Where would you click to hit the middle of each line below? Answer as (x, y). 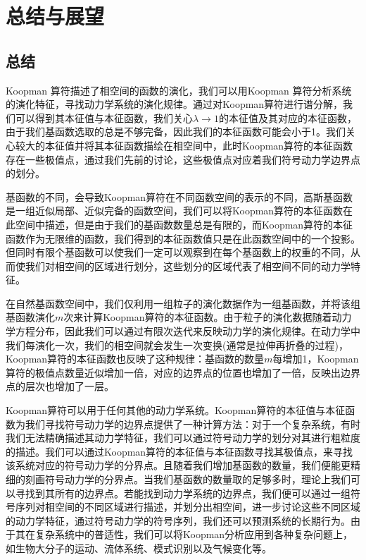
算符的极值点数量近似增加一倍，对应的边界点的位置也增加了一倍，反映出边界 (183, 372)
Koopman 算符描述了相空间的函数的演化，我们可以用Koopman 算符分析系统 (179, 90)
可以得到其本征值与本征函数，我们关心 (104, 117)
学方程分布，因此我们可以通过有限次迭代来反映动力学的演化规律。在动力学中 (183, 331)
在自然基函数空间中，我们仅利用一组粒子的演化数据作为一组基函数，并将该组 (183, 303)
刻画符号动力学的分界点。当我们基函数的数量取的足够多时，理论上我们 (188, 479)
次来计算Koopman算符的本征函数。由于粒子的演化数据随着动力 (208, 317)
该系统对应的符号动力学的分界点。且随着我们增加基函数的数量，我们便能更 (178, 465)
